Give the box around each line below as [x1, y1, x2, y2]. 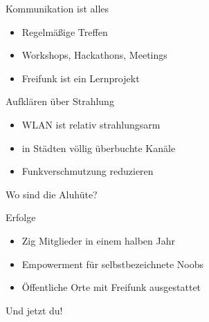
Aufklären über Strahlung [6, 94, 114, 108]
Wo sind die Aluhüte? [6, 187, 98, 201]
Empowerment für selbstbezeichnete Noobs [21, 256, 204, 271]
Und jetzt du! [6, 303, 63, 317]
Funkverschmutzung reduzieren [21, 164, 154, 178]
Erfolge [6, 210, 36, 225]
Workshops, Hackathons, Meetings [21, 48, 167, 62]
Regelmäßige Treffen [21, 24, 108, 39]
